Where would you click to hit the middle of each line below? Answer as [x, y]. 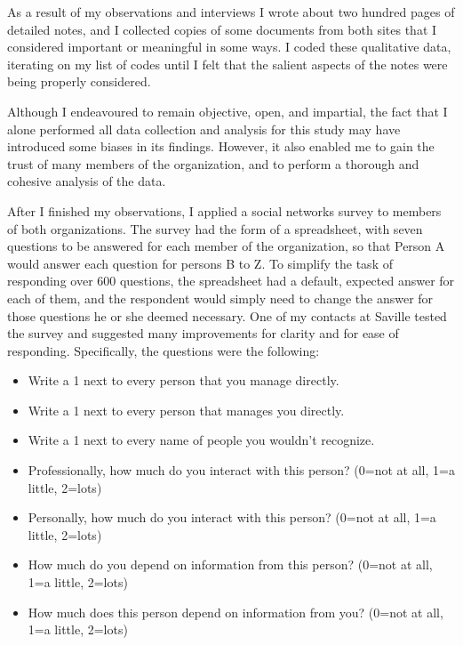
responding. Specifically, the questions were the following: [164, 350]
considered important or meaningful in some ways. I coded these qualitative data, [229, 47]
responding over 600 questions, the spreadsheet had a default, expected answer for [231, 281]
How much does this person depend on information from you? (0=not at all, [235, 612]
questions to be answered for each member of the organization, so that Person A [226, 246]
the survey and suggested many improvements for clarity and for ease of [203, 333]
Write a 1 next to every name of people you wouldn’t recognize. [201, 440]
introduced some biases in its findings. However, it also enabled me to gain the [221, 146]
